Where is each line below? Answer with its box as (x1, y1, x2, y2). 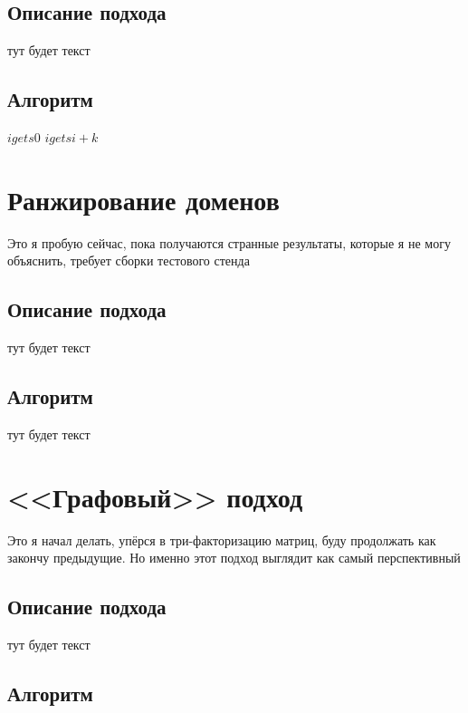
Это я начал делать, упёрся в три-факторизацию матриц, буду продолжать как (7, 530, 436, 549)
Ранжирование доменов (7, 180, 280, 217)
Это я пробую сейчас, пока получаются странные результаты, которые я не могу (7, 233, 451, 252)
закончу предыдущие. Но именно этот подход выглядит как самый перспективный (7, 548, 461, 567)
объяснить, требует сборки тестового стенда (7, 251, 250, 270)
